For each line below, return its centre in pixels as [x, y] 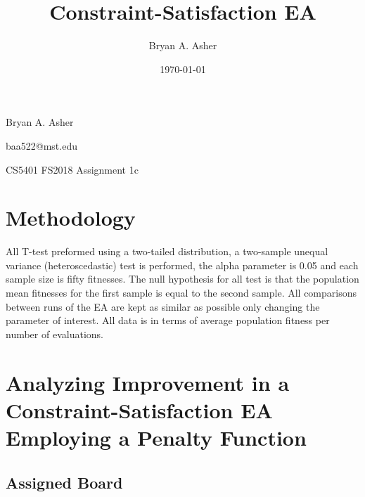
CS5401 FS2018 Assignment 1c [72, 169]
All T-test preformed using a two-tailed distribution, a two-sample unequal [167, 251]
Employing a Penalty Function [156, 437]
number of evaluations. [55, 334]
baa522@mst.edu [41, 145]
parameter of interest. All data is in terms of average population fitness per [168, 320]
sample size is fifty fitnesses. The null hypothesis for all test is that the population [182, 279]
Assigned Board [64, 482]
